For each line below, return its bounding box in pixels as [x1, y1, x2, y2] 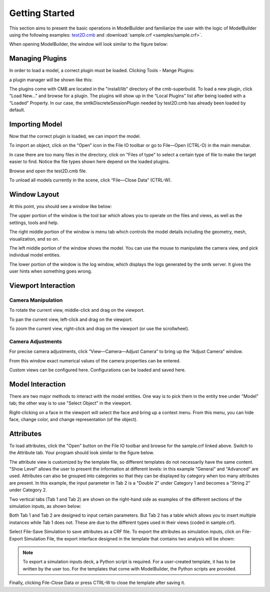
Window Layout [9, 190, 59, 199]
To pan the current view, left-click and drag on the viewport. [9, 316, 133, 322]
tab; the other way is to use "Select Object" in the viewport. [9, 400, 132, 406]
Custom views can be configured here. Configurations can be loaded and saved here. [9, 366, 186, 373]
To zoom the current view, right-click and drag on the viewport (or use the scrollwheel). [9, 326, 189, 332]
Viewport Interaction [9, 281, 75, 290]
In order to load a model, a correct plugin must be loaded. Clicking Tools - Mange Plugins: [9, 68, 194, 74]
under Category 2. [9, 487, 47, 493]
